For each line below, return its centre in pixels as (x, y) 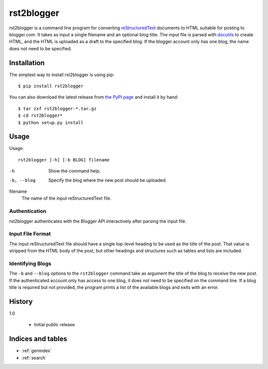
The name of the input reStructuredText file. (67, 198)
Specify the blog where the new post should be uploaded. (108, 180)
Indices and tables (38, 339)
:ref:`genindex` (37, 351)
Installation (27, 63)
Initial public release (55, 325)
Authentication (28, 211)
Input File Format (30, 234)
